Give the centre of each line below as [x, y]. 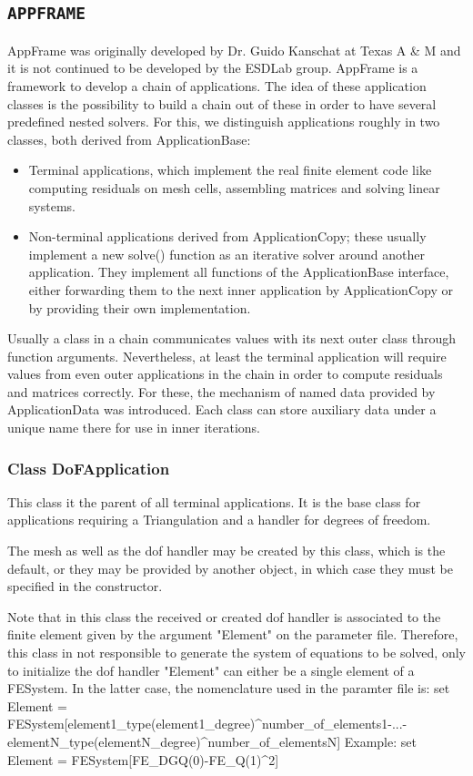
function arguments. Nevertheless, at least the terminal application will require [227, 356]
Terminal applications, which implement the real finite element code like [230, 170]
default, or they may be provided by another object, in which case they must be [230, 568]
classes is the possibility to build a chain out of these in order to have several [222, 103]
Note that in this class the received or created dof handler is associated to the [224, 616]
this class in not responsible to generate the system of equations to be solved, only [236, 653]
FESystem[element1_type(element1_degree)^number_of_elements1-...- [207, 724]
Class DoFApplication [89, 468]
